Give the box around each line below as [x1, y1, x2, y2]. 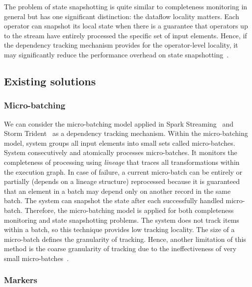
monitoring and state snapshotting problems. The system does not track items [4, 214, 239, 225]
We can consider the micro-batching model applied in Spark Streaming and [4, 118, 234, 129]
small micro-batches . [4, 253, 69, 263]
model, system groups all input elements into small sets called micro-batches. [4, 137, 235, 148]
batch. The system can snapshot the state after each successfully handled [4, 195, 224, 206]
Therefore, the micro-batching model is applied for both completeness [25, 205, 234, 215]
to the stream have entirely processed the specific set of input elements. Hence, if [4, 30, 247, 40]
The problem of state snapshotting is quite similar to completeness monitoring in [4, 1, 248, 11]
